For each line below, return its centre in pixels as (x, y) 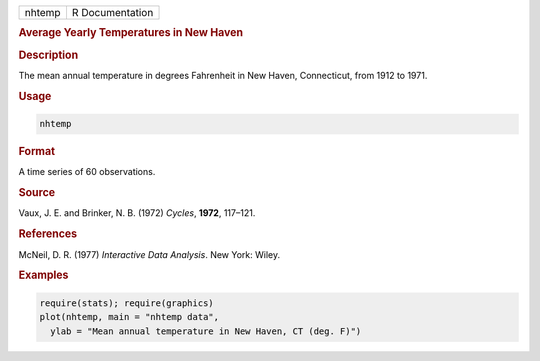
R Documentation (112, 12)
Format (36, 152)
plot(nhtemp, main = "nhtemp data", (129, 317)
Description (48, 55)
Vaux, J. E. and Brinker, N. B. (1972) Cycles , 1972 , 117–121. (137, 213)
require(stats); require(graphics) (126, 303)
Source (37, 193)
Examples (43, 275)
